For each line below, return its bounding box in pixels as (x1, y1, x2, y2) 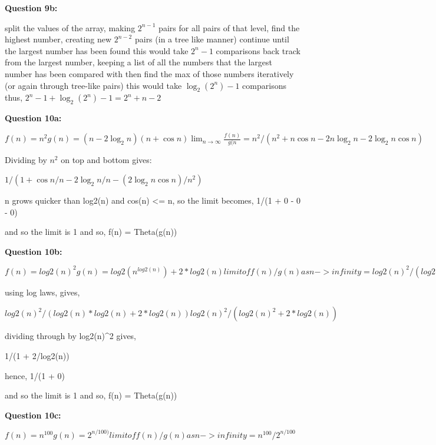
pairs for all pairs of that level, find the (158, 21, 300, 34)
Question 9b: (5, 2, 58, 14)
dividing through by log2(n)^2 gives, (5, 330, 137, 342)
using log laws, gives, (5, 285, 80, 298)
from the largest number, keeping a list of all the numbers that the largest (5, 56, 272, 68)
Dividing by (5, 154, 47, 166)
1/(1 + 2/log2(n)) (5, 350, 70, 362)
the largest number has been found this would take (5, 44, 189, 57)
